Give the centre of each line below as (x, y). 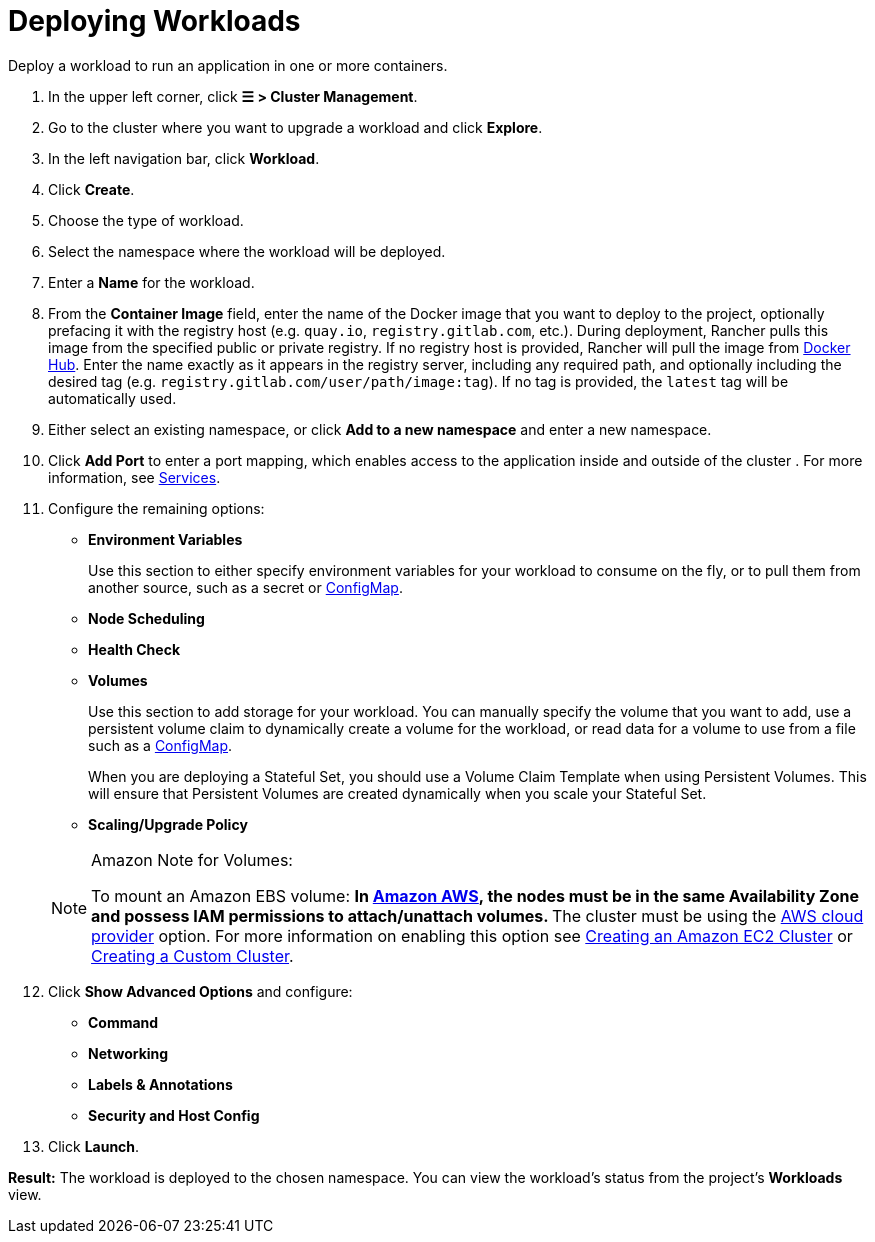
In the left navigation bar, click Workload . (184, 158)
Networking (128, 1053)
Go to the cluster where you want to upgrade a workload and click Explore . (295, 127)
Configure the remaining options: (156, 508)
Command (123, 1022)
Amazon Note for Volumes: (192, 859)
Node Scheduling (146, 618)
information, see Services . (134, 477)
